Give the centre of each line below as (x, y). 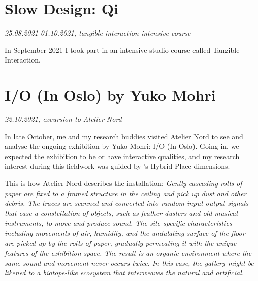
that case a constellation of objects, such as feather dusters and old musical (121, 213)
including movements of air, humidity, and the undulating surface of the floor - (127, 232)
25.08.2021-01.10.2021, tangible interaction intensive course (98, 33)
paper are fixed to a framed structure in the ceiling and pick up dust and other (126, 193)
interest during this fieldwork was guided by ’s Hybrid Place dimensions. (117, 166)
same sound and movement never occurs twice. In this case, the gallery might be (129, 262)
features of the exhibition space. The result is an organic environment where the (128, 253)
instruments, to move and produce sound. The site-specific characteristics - (121, 223)
